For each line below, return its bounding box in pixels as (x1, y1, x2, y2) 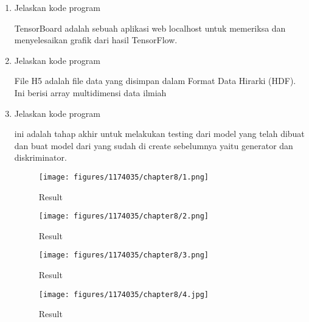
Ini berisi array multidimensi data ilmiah (14, 86, 167, 99)
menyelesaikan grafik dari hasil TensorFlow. (14, 33, 178, 46)
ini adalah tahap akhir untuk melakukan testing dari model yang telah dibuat (14, 127, 305, 140)
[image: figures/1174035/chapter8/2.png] (38, 212, 209, 221)
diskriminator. (14, 151, 67, 164)
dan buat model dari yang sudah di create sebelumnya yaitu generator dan (14, 139, 293, 152)
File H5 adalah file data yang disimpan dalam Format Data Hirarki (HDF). (14, 74, 296, 87)
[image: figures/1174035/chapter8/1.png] (38, 172, 209, 181)
